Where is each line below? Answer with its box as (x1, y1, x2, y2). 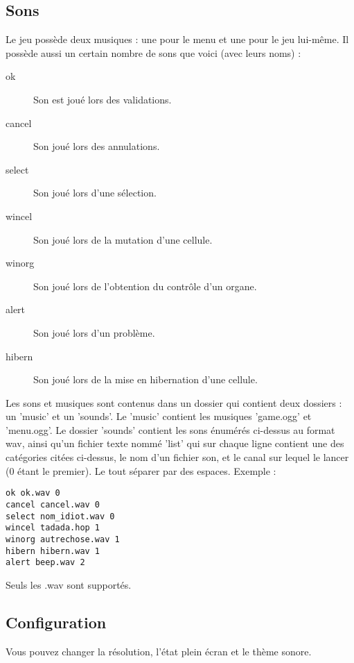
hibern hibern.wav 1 (6, 546, 100, 556)
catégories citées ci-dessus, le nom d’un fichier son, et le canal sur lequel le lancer (6, 450, 349, 464)
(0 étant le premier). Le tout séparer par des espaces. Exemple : (6, 463, 276, 478)
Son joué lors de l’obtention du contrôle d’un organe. (33, 278, 257, 293)
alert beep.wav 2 (6, 557, 85, 568)
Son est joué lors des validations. (33, 92, 172, 106)
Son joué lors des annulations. (33, 139, 160, 153)
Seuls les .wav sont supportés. (6, 577, 132, 591)
